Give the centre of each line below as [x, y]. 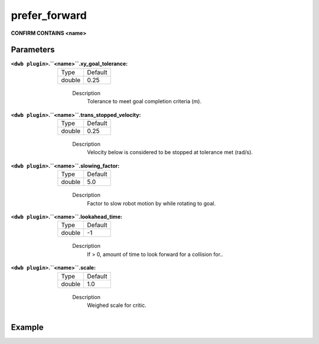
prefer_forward [49, 15]
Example [27, 327]
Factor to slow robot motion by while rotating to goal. [151, 203]
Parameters [33, 50]
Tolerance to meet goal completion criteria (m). [144, 101]
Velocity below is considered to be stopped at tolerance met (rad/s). [170, 152]
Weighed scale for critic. [117, 305]
